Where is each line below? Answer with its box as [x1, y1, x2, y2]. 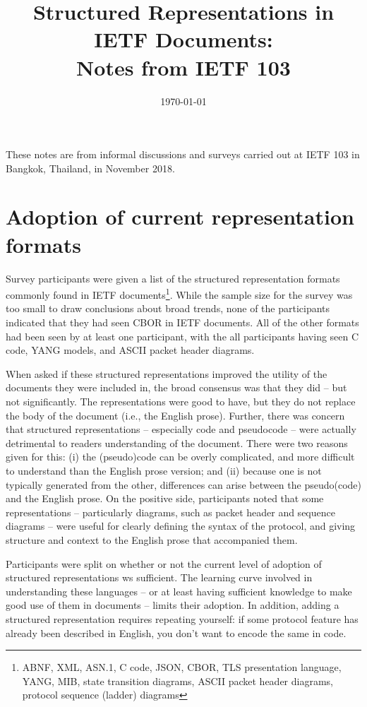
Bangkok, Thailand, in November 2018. [6, 160, 175, 175]
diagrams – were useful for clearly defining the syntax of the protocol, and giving [6, 518, 356, 533]
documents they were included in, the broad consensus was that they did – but [6, 380, 347, 395]
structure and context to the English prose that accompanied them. [6, 532, 298, 547]
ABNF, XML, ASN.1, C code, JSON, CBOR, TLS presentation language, [22, 660, 342, 675]
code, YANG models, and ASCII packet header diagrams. [6, 343, 255, 357]
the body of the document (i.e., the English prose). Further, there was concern [6, 408, 345, 422]
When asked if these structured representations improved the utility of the [6, 366, 327, 381]
